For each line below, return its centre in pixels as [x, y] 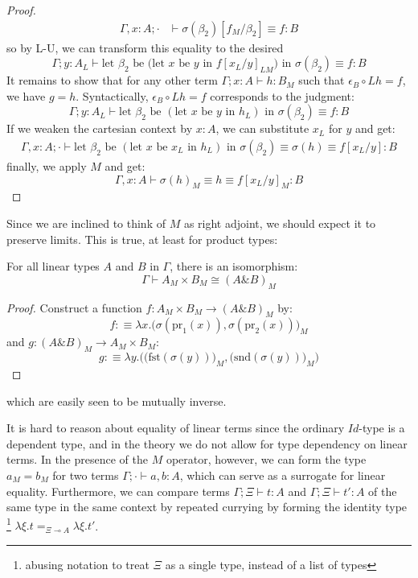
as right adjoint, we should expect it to [280, 223]
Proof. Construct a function [74, 307]
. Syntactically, [112, 95]
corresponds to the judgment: [282, 95]
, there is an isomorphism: [234, 266]
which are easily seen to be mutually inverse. [117, 400]
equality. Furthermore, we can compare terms [118, 491]
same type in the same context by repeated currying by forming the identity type [207, 507]
